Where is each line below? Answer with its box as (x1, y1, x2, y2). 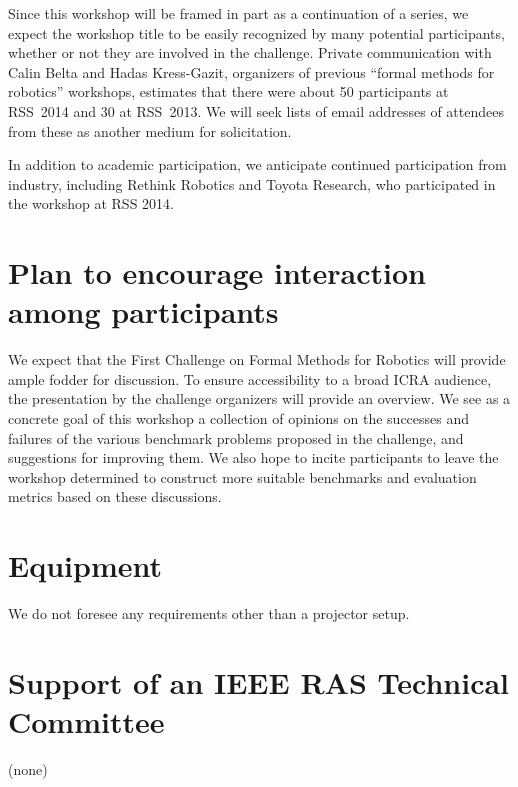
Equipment (8, 545, 162, 586)
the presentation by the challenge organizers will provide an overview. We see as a (8, 388, 511, 409)
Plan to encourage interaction (8, 252, 426, 293)
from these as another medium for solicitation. (8, 120, 292, 141)
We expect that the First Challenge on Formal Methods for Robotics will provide (8, 349, 506, 370)
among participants (8, 291, 279, 332)
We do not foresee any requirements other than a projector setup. (8, 603, 410, 624)
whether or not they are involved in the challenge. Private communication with (8, 42, 492, 63)
